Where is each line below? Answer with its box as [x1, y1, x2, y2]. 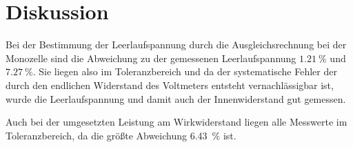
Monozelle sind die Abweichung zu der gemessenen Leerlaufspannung [6, 50, 296, 65]
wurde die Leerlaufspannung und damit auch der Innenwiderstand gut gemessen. [6, 91, 346, 106]
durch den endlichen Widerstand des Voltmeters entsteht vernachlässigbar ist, [6, 77, 334, 92]
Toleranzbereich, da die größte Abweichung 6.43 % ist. [6, 128, 236, 142]
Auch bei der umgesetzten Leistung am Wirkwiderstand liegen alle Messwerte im [6, 115, 347, 129]
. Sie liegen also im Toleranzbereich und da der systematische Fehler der [32, 64, 337, 79]
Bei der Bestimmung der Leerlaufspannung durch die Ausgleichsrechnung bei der [6, 37, 347, 52]
